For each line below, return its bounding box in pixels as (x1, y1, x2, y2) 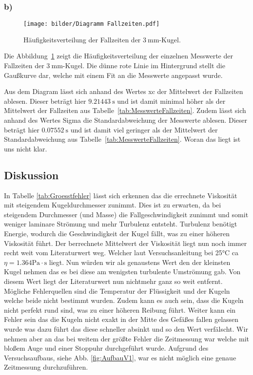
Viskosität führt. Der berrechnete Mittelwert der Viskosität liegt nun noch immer (4, 238, 247, 248)
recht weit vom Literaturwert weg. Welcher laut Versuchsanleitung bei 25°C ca (4, 247, 239, 258)
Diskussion (4, 167, 59, 182)
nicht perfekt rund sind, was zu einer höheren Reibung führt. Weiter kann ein (4, 304, 236, 315)
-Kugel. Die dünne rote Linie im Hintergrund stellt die (62, 60, 225, 71)
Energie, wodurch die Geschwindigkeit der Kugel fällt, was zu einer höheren (4, 228, 230, 238)
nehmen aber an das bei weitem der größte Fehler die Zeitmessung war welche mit (4, 333, 249, 343)
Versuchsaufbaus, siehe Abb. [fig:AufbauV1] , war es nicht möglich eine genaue (4, 352, 236, 362)
